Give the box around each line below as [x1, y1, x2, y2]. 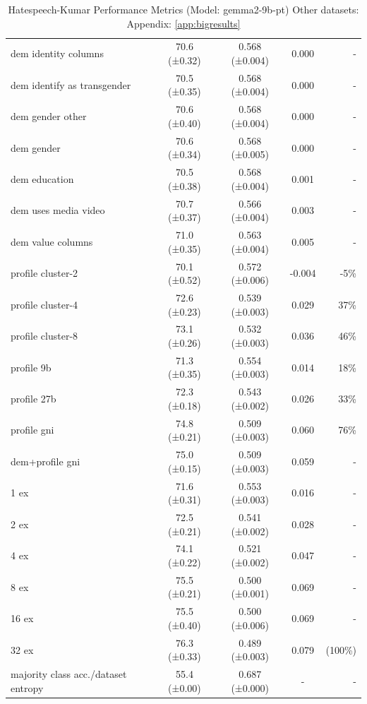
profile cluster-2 [11, 266, 78, 280]
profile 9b [11, 359, 52, 374]
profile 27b [11, 391, 56, 406]
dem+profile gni [11, 453, 80, 468]
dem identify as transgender [11, 77, 131, 92]
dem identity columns [11, 46, 104, 61]
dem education [11, 171, 74, 186]
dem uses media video [11, 203, 105, 217]
